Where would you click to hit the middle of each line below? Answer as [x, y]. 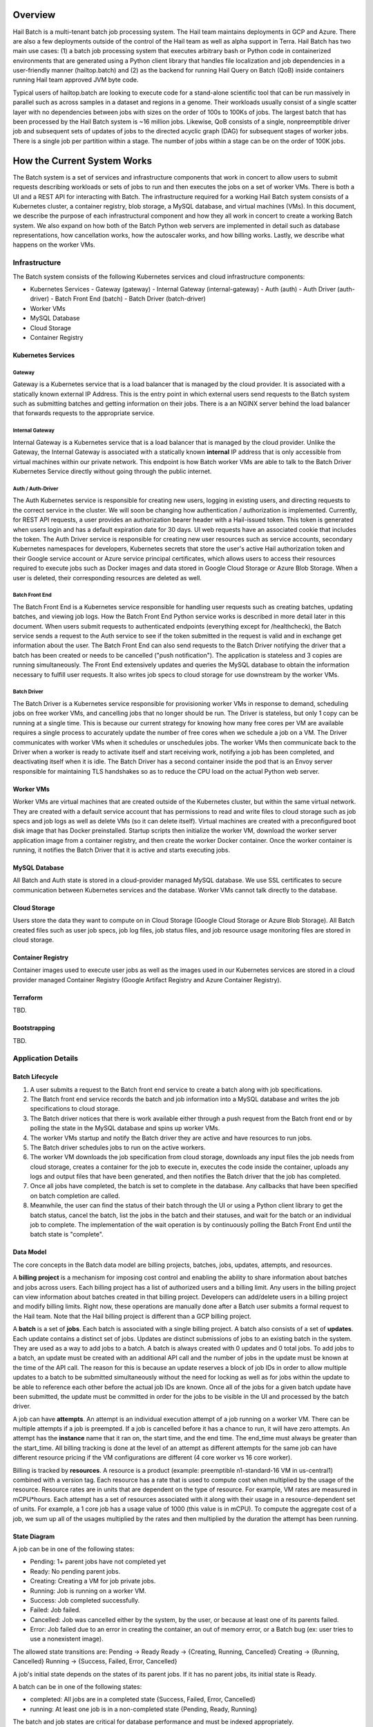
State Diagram [34, 1536]
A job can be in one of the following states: [74, 1549]
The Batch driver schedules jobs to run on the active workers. [118, 1147]
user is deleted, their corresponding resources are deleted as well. [107, 578]
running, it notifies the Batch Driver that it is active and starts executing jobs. [122, 850]
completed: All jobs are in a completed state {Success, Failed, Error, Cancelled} [143, 1699]
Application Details [46, 1058]
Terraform [28, 998]
